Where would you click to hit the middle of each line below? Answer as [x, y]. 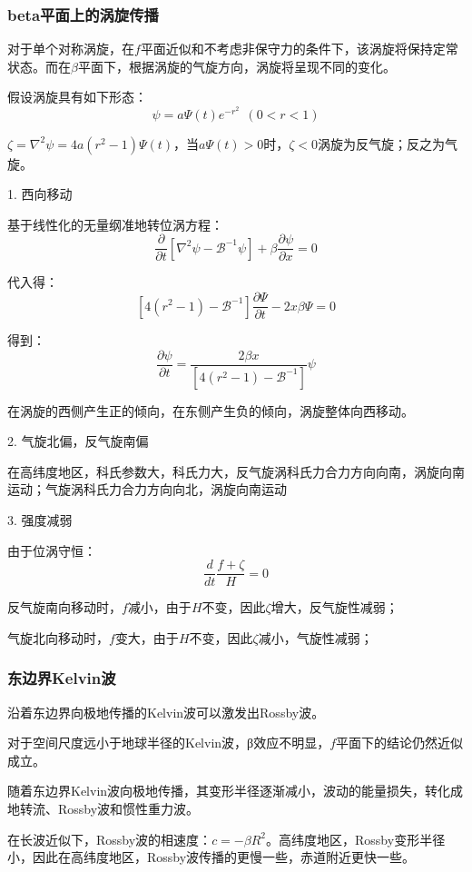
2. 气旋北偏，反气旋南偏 [78, 441]
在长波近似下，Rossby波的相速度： [110, 839]
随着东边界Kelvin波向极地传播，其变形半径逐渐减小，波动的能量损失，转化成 [236, 791]
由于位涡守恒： [52, 550]
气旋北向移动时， [58, 637]
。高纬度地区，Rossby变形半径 [356, 839]
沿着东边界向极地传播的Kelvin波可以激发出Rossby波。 [166, 712]
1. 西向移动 [40, 194]
